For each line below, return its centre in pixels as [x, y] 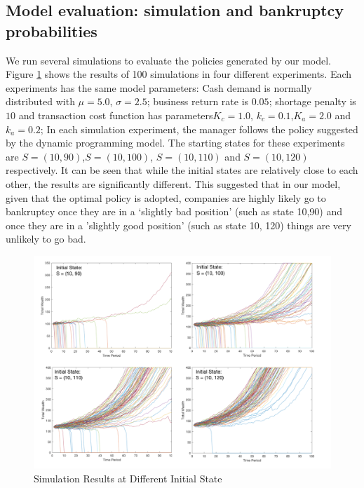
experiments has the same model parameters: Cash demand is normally [159, 87]
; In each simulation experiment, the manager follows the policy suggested [199, 129]
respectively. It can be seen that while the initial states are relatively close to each [182, 170]
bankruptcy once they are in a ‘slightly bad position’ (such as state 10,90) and [174, 211]
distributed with [40, 101]
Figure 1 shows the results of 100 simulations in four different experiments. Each [179, 74]
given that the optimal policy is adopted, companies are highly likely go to [166, 197]
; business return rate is [198, 101]
